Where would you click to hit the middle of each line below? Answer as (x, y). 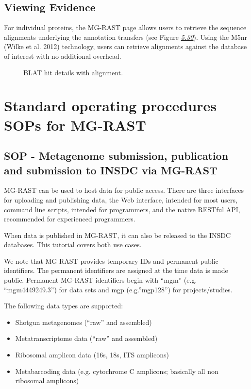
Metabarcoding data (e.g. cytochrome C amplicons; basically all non (117, 371)
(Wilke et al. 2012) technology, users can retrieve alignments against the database (125, 46)
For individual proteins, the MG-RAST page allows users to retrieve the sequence (125, 27)
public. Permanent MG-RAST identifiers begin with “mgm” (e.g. (100, 280)
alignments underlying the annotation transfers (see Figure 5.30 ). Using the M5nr (126, 37)
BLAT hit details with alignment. (73, 72)
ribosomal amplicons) (47, 381)
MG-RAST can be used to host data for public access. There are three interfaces (124, 190)
